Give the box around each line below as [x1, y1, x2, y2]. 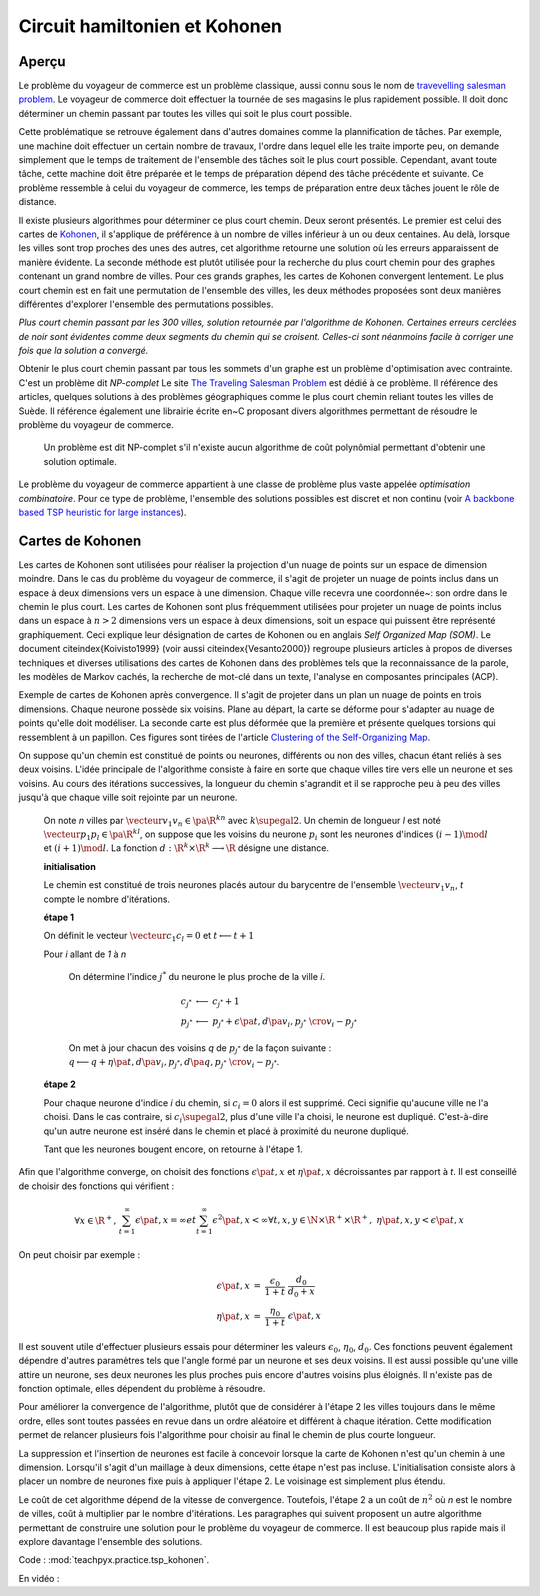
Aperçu [18, 53, 66, 70]
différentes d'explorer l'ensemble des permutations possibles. [18, 298, 274, 310]
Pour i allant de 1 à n [43, 948, 127, 960]
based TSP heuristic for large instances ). [18, 506, 187, 518]
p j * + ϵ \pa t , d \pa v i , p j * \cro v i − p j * [211, 1016, 357, 1029]
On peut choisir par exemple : [18, 1248, 140, 1260]
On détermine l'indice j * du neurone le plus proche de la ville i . [68, 970, 325, 983]
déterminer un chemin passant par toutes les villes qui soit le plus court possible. [18, 107, 353, 119]
